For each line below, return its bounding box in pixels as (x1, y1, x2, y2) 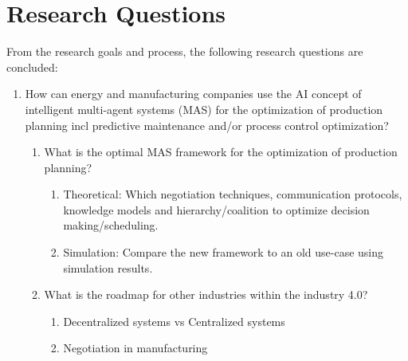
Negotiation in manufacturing (63, 339, 208, 356)
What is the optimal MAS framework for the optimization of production (44, 143, 398, 160)
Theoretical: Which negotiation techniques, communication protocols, (63, 186, 402, 202)
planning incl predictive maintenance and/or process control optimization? (25, 116, 389, 133)
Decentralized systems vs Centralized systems (63, 312, 285, 329)
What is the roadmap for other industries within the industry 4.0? (44, 286, 368, 303)
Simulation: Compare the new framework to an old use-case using (63, 244, 384, 261)
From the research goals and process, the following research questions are (6, 43, 363, 60)
